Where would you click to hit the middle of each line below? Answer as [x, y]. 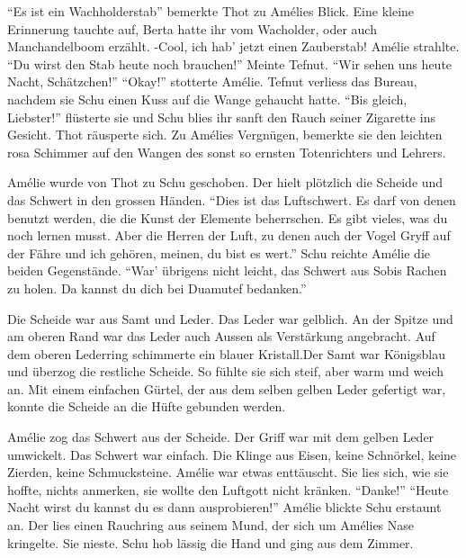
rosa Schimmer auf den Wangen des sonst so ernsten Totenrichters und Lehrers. [227, 152]
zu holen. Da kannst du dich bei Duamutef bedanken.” [157, 288]
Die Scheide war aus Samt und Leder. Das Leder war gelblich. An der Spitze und [230, 318]
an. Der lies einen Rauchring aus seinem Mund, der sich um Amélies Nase [211, 525]
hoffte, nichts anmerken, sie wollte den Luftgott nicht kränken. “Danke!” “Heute [228, 489]
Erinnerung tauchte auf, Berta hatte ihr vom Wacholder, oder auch [192, 28]
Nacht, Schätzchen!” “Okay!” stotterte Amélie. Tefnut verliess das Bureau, [212, 81]
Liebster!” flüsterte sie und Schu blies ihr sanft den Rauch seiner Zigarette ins [221, 117]
